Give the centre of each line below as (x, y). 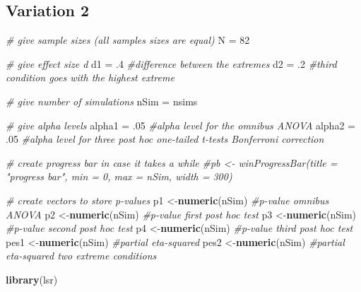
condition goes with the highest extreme (90, 77)
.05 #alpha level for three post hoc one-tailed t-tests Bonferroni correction (165, 139)
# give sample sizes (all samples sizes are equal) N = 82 (128, 40)
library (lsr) (32, 279)
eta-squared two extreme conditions (81, 256)
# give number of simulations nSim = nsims (102, 101)
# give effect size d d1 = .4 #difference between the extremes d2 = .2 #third (171, 63)
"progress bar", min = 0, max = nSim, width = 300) (119, 176)
